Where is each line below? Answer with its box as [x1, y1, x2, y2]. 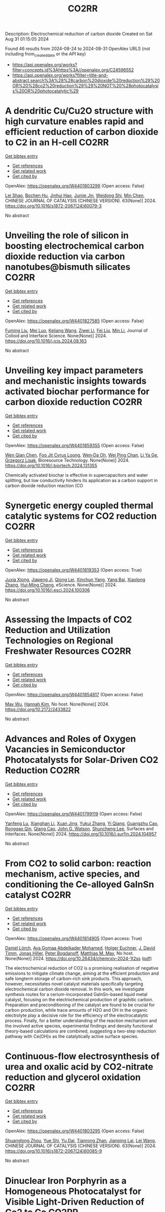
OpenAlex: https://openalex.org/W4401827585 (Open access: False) [5, 317, 144, 324]
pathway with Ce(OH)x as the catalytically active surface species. [5, 1033, 139, 1039]
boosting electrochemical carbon [5, 240, 144, 252]
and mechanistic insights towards [5, 375, 147, 387]
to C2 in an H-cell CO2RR [5, 137, 109, 148]
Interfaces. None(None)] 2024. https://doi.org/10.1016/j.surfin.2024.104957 [5, 831, 157, 837]
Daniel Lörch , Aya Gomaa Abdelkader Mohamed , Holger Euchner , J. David [5, 945, 155, 951]
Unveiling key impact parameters [5, 365, 144, 376]
